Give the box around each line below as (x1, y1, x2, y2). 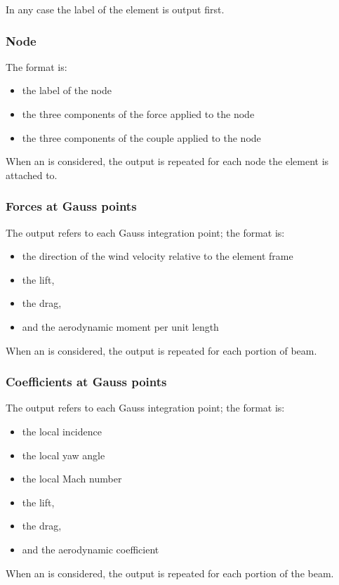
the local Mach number (22, 471, 122, 486)
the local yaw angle (22, 447, 105, 462)
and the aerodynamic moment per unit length (22, 319, 219, 334)
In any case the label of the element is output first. (6, 2, 225, 16)
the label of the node (22, 83, 112, 98)
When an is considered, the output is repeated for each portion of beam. (6, 343, 317, 357)
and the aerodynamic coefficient (22, 541, 159, 556)
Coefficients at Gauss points (6, 373, 167, 390)
